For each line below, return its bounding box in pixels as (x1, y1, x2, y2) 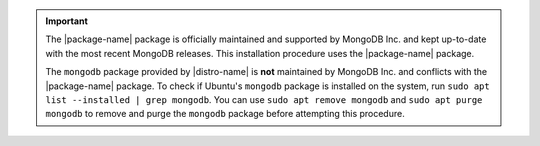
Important (45, 15, 89, 27)
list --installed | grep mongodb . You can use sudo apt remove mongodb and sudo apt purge (45, 93, 483, 105)
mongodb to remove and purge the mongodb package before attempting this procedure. (45, 108, 405, 120)
